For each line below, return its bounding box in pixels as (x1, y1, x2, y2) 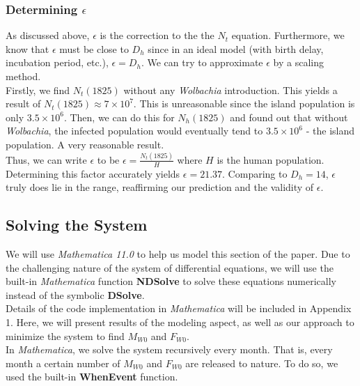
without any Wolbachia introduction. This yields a (123, 82, 338, 97)
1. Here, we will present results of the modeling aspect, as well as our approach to (6, 315, 354, 330)
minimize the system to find (6, 328, 125, 343)
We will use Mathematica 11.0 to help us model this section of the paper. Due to (6, 247, 350, 261)
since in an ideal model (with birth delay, (148, 41, 324, 56)
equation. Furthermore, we (231, 28, 345, 43)
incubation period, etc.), (6, 55, 109, 70)
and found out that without (230, 109, 348, 124)
